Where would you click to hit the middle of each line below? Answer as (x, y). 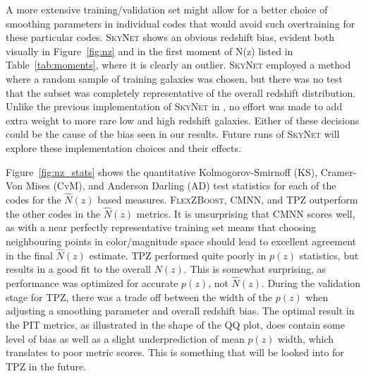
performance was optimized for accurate (92, 283)
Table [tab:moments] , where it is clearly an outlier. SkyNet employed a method (178, 65)
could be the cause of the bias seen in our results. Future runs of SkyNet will (173, 134)
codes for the (33, 199)
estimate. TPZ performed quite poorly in (178, 255)
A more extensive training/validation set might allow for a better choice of (167, 9)
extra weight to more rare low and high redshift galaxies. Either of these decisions (183, 120)
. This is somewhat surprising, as (255, 269)
